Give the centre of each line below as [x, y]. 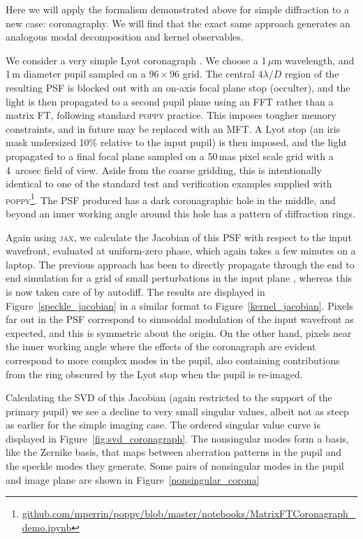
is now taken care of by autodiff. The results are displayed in [135, 291]
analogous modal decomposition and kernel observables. [125, 37]
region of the [312, 74]
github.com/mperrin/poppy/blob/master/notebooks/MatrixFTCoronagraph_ [189, 513]
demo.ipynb [47, 527]
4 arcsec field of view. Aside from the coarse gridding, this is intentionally [164, 170]
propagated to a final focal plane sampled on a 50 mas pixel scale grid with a [170, 156]
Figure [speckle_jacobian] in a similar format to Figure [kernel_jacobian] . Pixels [179, 305]
